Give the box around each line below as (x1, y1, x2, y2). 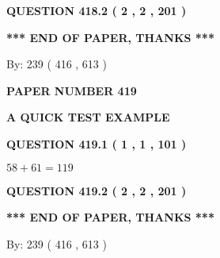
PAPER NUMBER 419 (6, 82, 137, 98)
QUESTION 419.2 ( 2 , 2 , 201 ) (6, 182, 187, 198)
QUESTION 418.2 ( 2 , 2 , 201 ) (6, 2, 187, 18)
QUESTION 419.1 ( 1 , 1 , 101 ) (6, 135, 187, 152)
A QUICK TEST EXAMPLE (6, 109, 170, 125)
